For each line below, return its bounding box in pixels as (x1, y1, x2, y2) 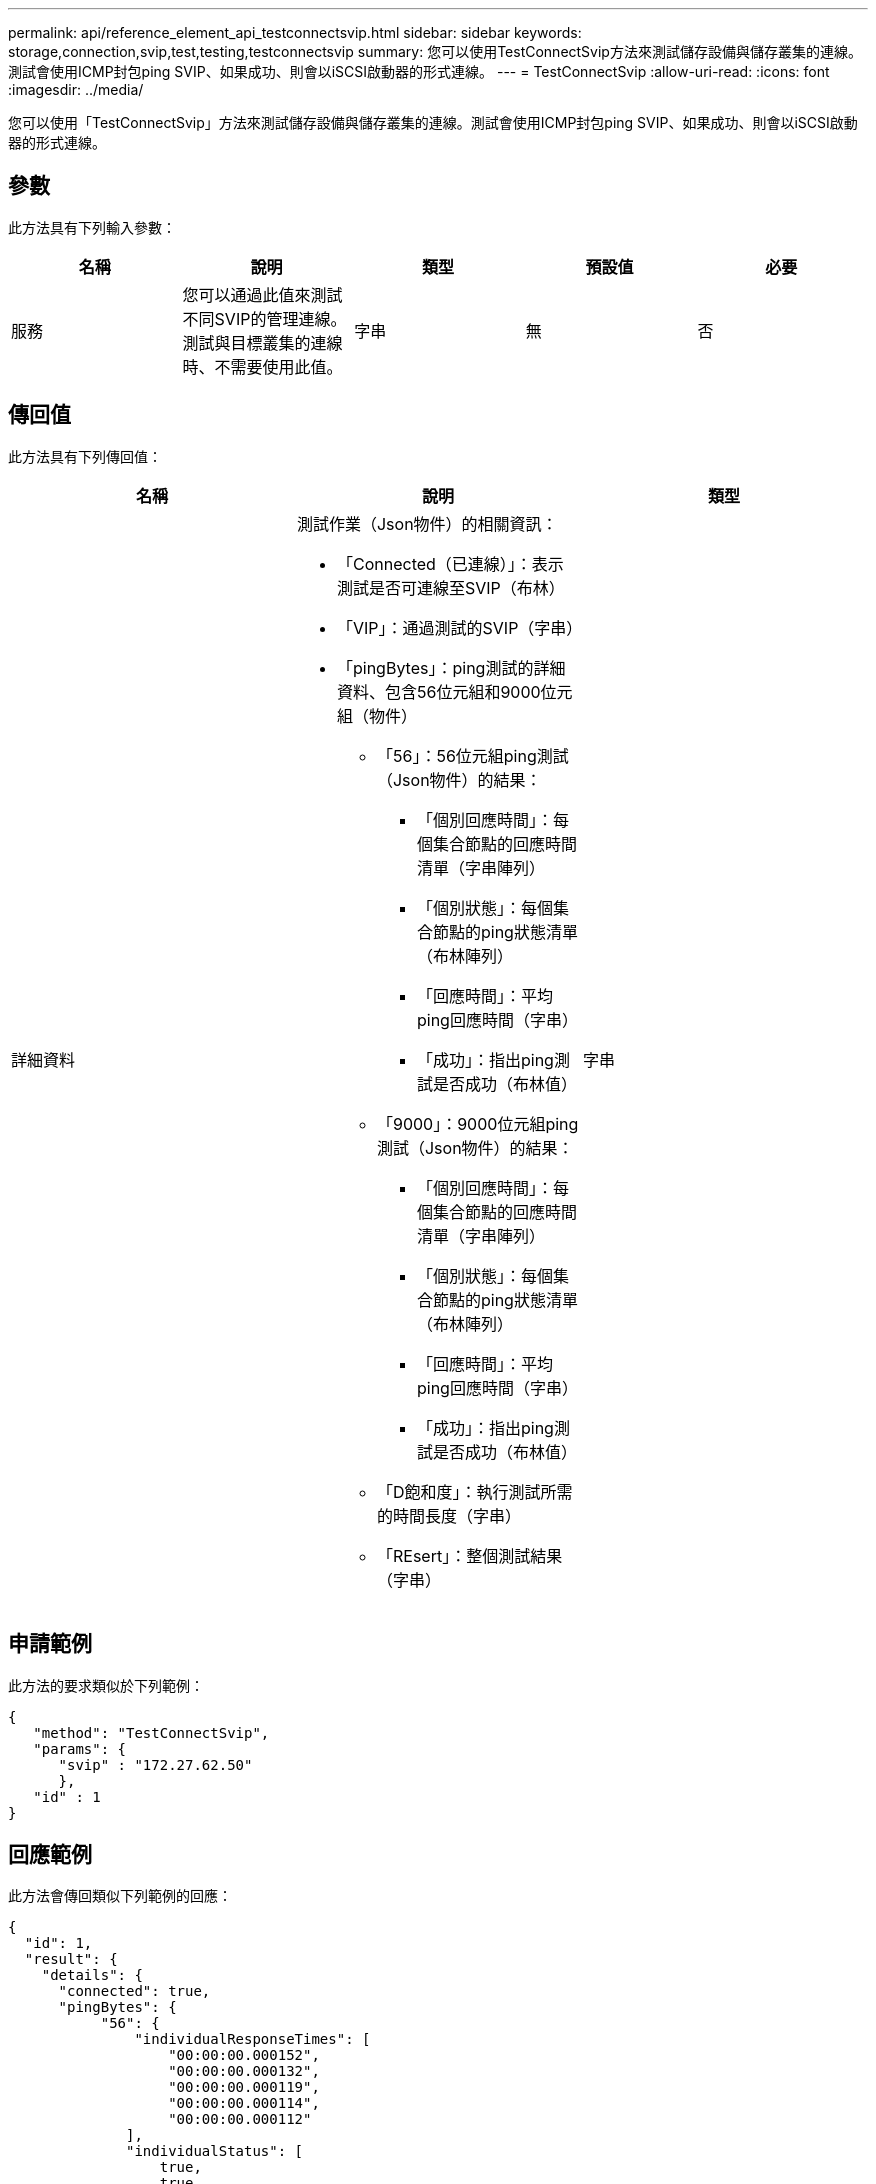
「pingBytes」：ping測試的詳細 (336, 657, 566, 678)
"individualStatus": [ (126, 2143, 304, 2160)
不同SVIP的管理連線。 (182, 308, 347, 329)
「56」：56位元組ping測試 (376, 745, 569, 766)
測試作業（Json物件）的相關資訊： (296, 513, 558, 534)
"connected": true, (58, 1983, 211, 2000)
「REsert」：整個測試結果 (376, 1545, 563, 1566)
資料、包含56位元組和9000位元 (336, 681, 573, 702)
